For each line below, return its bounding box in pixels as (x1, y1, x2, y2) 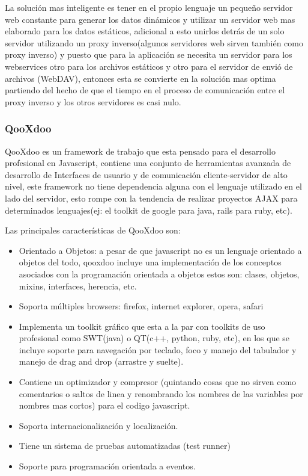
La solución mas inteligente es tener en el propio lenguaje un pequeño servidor (5, 1, 293, 13)
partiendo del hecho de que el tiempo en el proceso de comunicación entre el (5, 84, 285, 96)
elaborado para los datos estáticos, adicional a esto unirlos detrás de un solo (5, 25, 285, 37)
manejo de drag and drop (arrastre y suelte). (19, 355, 184, 368)
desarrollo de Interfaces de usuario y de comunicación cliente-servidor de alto (5, 168, 288, 181)
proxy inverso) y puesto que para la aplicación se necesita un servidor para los (5, 48, 292, 61)
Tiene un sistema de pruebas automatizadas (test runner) (19, 439, 231, 452)
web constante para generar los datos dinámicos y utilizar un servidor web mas (5, 13, 295, 25)
